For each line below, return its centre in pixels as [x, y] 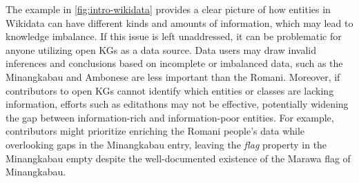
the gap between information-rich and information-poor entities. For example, [170, 117]
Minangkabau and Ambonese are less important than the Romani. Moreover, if [173, 76]
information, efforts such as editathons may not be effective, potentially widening [177, 104]
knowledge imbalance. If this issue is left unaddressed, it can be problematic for [174, 36]
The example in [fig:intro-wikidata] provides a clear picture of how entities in [168, 9]
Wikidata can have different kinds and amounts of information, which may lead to [179, 22]
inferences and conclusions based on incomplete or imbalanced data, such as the [174, 63]
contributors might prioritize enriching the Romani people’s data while [155, 131]
